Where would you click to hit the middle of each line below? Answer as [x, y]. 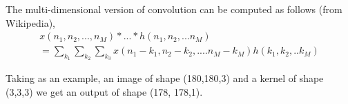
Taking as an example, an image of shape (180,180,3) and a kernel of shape [165, 78]
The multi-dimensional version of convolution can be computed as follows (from [174, 9]
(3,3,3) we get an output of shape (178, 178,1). [104, 92]
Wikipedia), [30, 22]
